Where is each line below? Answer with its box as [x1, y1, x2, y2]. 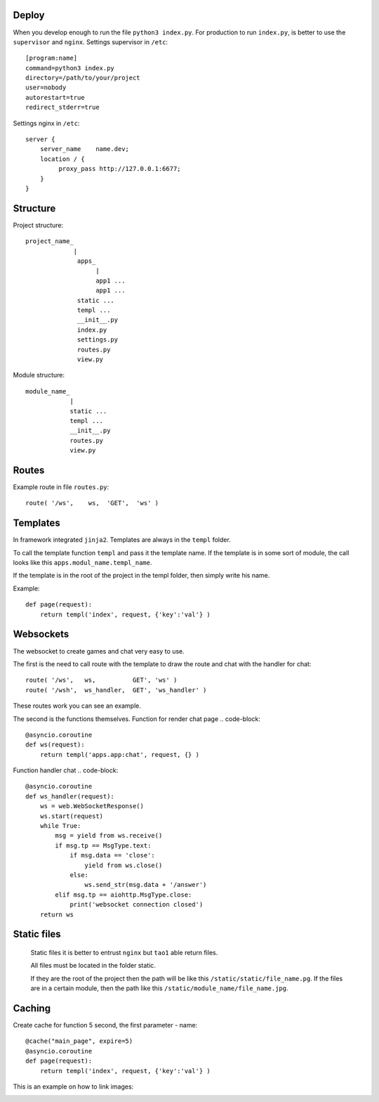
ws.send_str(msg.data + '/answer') [84, 881, 207, 889]
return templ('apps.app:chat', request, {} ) [39, 751, 200, 758]
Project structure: [13, 221, 64, 229]
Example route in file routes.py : [13, 483, 109, 491]
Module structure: [13, 371, 65, 380]
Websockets [13, 628, 69, 640]
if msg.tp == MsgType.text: [55, 841, 152, 850]
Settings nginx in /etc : [13, 119, 80, 127]
